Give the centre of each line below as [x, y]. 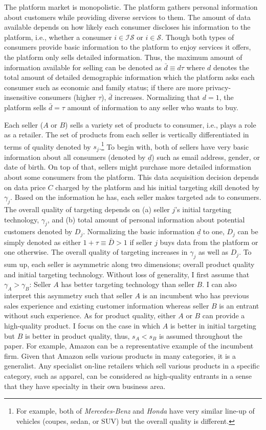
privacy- [218, 87]
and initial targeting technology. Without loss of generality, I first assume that [127, 274]
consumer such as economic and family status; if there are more [104, 87]
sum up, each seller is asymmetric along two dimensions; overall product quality [129, 264]
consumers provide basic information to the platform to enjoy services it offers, [128, 47]
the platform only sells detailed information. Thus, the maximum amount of [123, 57]
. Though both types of [198, 37]
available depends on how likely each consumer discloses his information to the [127, 27]
